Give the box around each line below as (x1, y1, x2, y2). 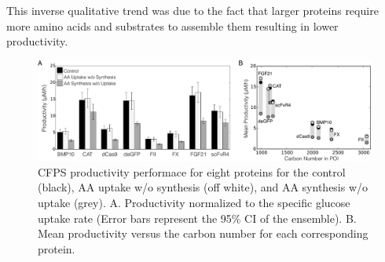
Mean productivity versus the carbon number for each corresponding (38, 225, 368, 242)
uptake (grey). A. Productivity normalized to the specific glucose (38, 194, 350, 210)
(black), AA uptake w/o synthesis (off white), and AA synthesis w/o (38, 179, 368, 195)
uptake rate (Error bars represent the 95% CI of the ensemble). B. (38, 209, 357, 226)
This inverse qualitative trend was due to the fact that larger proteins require (6, 2, 379, 18)
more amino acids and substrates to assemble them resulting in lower (6, 17, 339, 34)
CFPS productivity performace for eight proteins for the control (38, 163, 346, 180)
